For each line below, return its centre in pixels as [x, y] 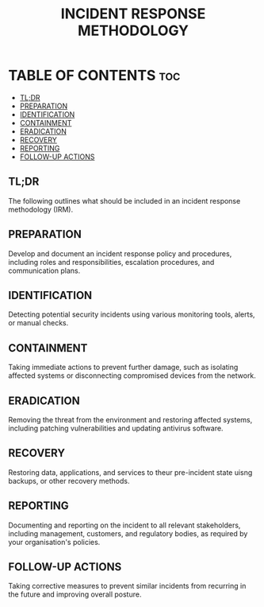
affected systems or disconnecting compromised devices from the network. [132, 375]
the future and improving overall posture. [75, 594]
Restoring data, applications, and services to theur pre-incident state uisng [130, 472]
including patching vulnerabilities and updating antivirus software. [116, 428]
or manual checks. [38, 323]
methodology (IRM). [41, 209]
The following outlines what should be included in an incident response [124, 200]
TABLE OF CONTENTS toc [94, 76]
